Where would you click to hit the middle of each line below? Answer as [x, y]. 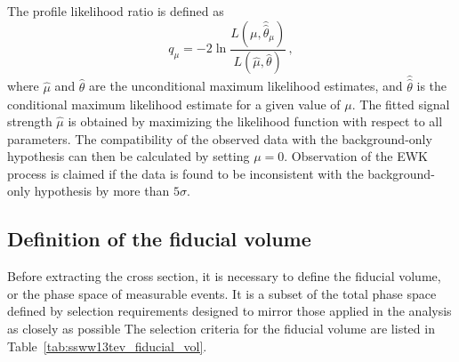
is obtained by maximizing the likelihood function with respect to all [255, 121]
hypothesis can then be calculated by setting [129, 156]
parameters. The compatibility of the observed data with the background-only [220, 138]
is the [432, 86]
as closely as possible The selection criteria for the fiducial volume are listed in [221, 329]
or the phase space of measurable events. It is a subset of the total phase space [222, 293]
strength [30, 121]
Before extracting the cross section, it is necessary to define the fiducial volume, [224, 276]
